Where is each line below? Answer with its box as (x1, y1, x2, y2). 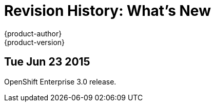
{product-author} (4, 29, 62, 38)
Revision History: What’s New (4, 2, 211, 19)
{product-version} (4, 37, 65, 47)
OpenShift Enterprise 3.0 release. (4, 77, 116, 86)
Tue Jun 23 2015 (4, 55, 90, 69)
